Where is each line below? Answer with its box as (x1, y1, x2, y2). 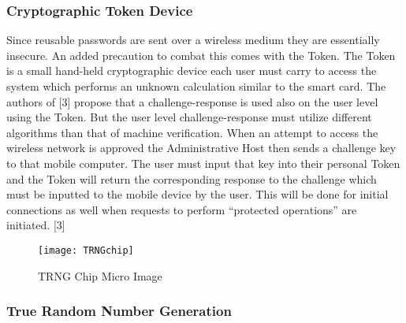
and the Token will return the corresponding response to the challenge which (6, 170, 377, 187)
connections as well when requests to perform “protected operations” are (6, 201, 357, 217)
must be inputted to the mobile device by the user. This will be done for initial (6, 186, 389, 202)
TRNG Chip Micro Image (38, 267, 162, 284)
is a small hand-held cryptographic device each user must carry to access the (6, 62, 377, 79)
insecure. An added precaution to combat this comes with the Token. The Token (6, 46, 396, 63)
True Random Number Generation (6, 301, 232, 321)
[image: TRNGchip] (38, 244, 134, 256)
